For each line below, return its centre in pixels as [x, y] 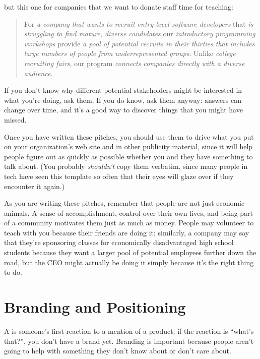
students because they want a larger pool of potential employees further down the [130, 252]
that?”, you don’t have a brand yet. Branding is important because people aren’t [129, 341]
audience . [38, 73]
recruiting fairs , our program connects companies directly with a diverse [134, 63]
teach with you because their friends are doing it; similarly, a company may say [127, 232]
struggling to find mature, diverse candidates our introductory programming [140, 34]
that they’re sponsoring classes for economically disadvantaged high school [119, 242]
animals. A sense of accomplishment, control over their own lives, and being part [129, 213]
